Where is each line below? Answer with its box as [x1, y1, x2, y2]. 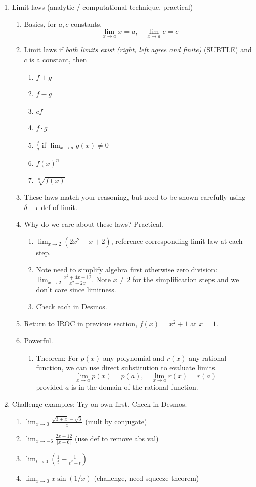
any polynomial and [103, 352, 165, 363]
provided [36, 381, 63, 392]
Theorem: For [36, 352, 78, 363]
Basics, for [24, 18, 56, 29]
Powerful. [24, 335, 53, 346]
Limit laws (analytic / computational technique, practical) [12, 2, 193, 12]
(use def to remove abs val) [75, 433, 159, 443]
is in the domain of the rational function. [71, 381, 198, 392]
